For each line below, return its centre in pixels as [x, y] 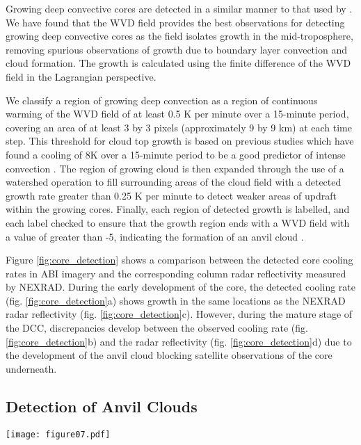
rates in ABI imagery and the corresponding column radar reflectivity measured [176, 273]
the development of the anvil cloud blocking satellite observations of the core [169, 355]
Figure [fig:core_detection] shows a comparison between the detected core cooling [179, 260]
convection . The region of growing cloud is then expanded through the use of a [175, 168]
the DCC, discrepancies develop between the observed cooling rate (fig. [157, 328]
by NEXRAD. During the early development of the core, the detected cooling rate [180, 287]
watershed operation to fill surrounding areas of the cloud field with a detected [174, 182]
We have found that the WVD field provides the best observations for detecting [175, 22]
